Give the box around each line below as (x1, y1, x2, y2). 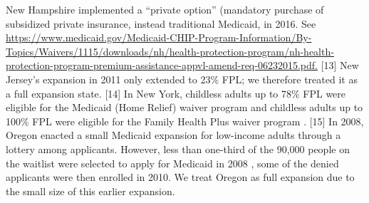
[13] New (321, 58, 359, 73)
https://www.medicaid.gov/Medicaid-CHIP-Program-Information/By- (6, 30, 312, 45)
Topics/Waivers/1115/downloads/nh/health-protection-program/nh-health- (6, 43, 334, 58)
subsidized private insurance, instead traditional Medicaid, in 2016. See (6, 16, 316, 31)
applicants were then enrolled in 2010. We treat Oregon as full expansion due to (6, 170, 355, 184)
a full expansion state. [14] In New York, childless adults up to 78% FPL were (6, 85, 346, 100)
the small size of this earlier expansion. (6, 183, 175, 198)
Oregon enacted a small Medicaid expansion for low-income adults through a (6, 127, 341, 142)
